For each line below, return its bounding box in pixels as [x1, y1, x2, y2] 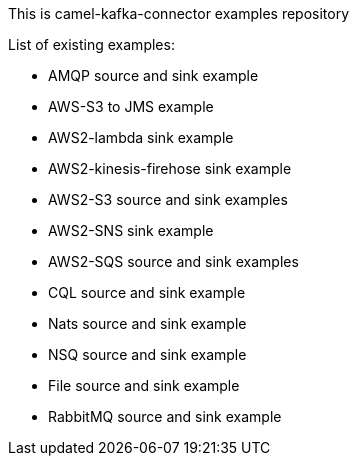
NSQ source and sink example [48, 346, 247, 363]
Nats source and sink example [48, 315, 247, 332]
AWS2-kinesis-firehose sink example [48, 160, 292, 177]
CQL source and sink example [48, 284, 246, 301]
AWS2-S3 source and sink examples [48, 191, 288, 208]
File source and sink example [48, 377, 240, 394]
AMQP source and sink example [48, 67, 259, 84]
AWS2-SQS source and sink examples [48, 253, 299, 270]
